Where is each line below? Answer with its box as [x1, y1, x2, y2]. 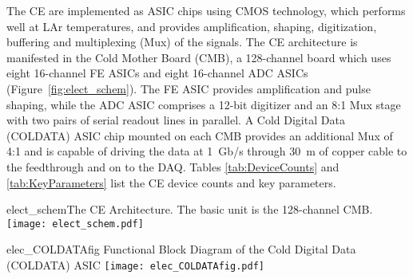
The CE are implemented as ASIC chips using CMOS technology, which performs [6, 2, 406, 18]
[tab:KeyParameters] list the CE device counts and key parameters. [6, 174, 336, 191]
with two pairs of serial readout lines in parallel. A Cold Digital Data [6, 112, 345, 128]
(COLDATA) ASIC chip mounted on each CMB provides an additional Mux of [6, 127, 393, 143]
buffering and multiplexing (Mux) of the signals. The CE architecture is [6, 33, 358, 50]
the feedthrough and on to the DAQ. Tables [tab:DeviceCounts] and [6, 158, 340, 175]
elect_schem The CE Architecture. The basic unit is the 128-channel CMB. [6, 201, 373, 218]
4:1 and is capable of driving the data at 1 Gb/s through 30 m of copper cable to [6, 143, 407, 159]
